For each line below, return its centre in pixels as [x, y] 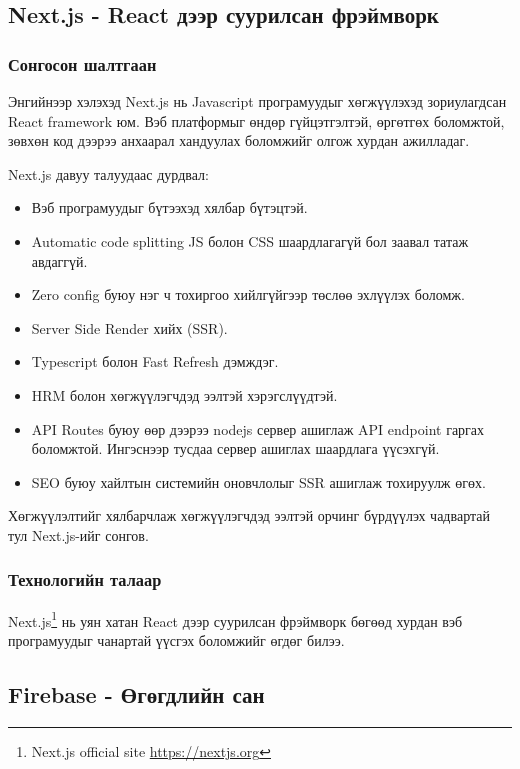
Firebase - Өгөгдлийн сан [136, 693]
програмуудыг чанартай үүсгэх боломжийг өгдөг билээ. [176, 639]
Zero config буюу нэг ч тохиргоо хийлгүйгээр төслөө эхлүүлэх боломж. [248, 294]
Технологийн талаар [85, 579]
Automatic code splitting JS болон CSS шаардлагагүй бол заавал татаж [250, 240]
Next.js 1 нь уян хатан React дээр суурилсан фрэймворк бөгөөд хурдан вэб [235, 619]
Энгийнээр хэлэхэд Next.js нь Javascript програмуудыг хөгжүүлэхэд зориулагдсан [257, 101]
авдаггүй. [59, 260]
